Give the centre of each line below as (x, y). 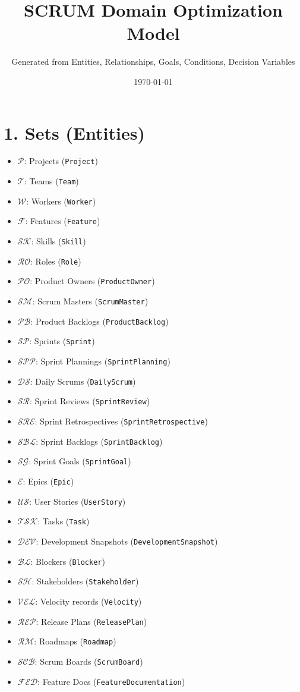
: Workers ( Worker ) (61, 201)
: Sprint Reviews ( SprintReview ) (90, 401)
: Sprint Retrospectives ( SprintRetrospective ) (121, 421)
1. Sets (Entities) (74, 132)
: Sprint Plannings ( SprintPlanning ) (103, 361)
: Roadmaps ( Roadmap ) (75, 641)
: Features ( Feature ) (63, 221)
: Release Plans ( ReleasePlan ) (91, 621)
